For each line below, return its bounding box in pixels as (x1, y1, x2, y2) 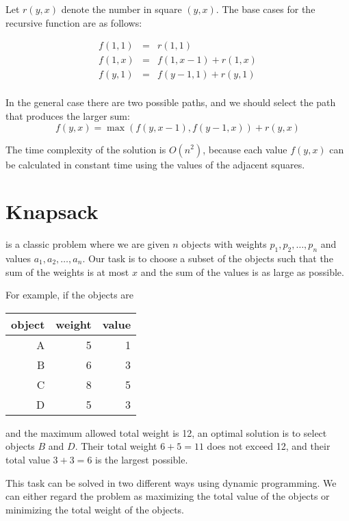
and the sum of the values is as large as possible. (140, 264, 344, 279)
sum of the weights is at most (5, 264, 129, 279)
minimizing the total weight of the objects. (5, 502, 185, 516)
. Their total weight (75, 439, 157, 453)
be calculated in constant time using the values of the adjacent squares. (5, 157, 305, 171)
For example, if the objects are (5, 288, 134, 302)
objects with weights (181, 237, 267, 251)
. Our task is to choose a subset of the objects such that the (82, 251, 333, 266)
